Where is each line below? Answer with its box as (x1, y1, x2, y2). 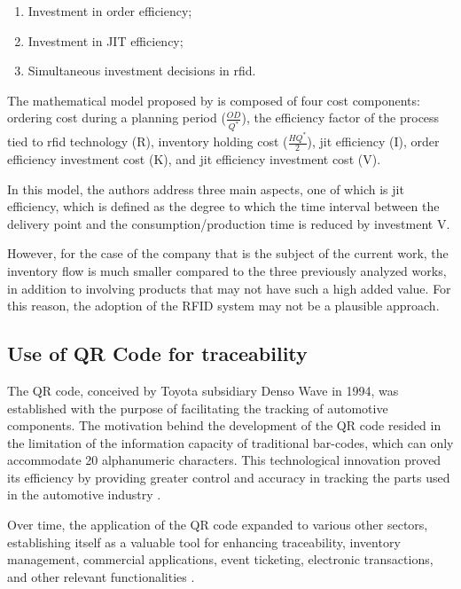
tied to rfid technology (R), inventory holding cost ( (7, 132, 288, 151)
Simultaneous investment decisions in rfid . (27, 61, 256, 80)
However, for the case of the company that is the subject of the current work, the (7, 244, 449, 263)
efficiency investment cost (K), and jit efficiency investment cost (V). (7, 149, 381, 168)
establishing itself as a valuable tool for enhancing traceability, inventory (7, 532, 401, 551)
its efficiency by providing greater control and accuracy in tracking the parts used (7, 467, 450, 486)
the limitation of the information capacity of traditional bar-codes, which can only (7, 433, 454, 452)
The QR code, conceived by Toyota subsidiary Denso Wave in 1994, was (7, 381, 399, 399)
